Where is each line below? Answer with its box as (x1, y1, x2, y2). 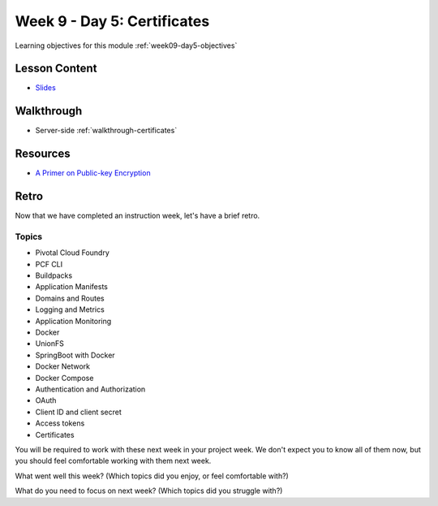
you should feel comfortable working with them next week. (15, 456, 212, 466)
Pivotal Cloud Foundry (35, 248, 109, 257)
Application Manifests (35, 282, 109, 292)
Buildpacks (35, 270, 73, 280)
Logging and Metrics (35, 305, 105, 314)
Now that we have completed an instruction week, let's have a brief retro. (15, 211, 260, 221)
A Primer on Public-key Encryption (35, 168, 151, 178)
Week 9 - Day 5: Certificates (15, 12, 210, 30)
